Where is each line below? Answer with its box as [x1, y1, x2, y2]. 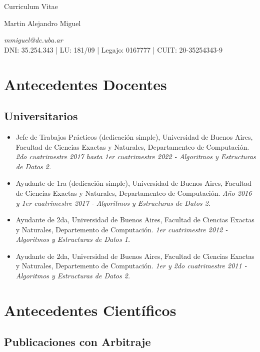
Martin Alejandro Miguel [4, 18, 81, 28]
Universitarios [4, 108, 78, 124]
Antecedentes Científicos [4, 299, 176, 320]
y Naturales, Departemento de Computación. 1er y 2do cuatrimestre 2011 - [15, 260, 247, 271]
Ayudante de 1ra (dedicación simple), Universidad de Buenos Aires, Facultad [15, 178, 251, 188]
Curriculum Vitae [4, 1, 58, 11]
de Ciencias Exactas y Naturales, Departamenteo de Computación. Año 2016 [15, 187, 252, 198]
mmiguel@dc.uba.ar [4, 35, 63, 45]
